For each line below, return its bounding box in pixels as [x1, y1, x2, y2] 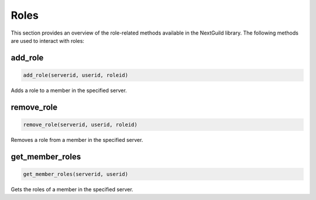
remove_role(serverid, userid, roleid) [23, 121, 138, 128]
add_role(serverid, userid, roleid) [23, 72, 129, 79]
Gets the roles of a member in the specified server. [11, 185, 134, 193]
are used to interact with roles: [11, 37, 85, 44]
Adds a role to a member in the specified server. [11, 87, 127, 94]
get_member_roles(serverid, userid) [23, 171, 129, 177]
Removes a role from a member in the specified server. [11, 136, 143, 143]
